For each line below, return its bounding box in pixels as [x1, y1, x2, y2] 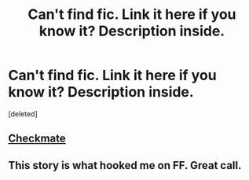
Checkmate [8, 132, 67, 145]
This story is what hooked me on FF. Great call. [8, 159, 242, 172]
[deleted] [8, 108, 38, 119]
